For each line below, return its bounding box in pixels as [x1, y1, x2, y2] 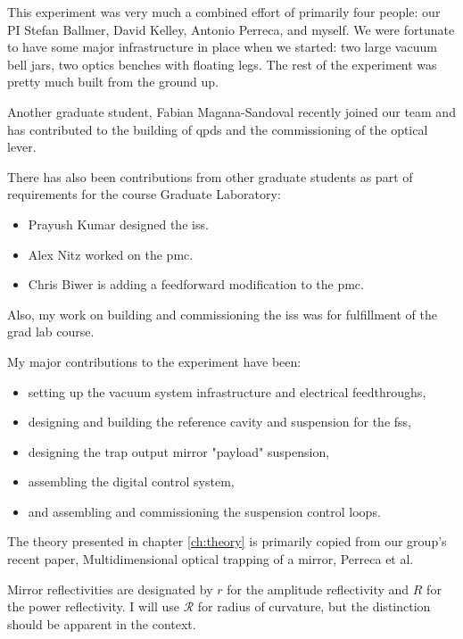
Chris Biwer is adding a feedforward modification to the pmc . [28, 275, 364, 294]
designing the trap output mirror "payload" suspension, [28, 442, 330, 461]
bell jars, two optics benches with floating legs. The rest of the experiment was [7, 54, 437, 73]
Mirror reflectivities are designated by [7, 579, 213, 598]
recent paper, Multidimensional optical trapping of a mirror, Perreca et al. [7, 550, 414, 568]
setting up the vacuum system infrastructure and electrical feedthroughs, [28, 382, 426, 401]
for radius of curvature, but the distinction [197, 597, 431, 616]
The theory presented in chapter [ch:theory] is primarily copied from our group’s [7, 532, 447, 551]
